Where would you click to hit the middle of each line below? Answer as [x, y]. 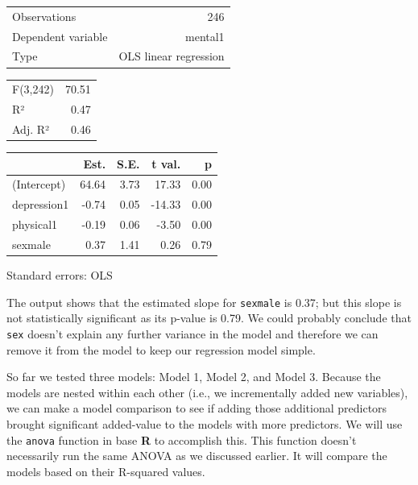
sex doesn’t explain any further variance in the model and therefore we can [192, 333]
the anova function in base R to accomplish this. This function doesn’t [182, 439]
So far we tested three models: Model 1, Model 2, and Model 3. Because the [194, 377]
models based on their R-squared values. [106, 471]
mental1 [205, 36]
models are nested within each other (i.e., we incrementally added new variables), [207, 392]
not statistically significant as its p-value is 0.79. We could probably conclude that [209, 318]
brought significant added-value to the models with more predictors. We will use [205, 423]
